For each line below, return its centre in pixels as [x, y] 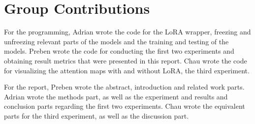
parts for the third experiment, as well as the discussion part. [96, 115]
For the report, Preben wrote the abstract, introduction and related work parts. [124, 87]
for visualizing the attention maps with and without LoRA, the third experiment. [127, 70]
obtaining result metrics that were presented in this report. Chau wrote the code [126, 60]
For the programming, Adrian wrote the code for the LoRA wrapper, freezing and [127, 32]
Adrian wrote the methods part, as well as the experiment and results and [116, 96]
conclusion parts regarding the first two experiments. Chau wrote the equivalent [125, 106]
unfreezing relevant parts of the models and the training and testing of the [116, 41]
